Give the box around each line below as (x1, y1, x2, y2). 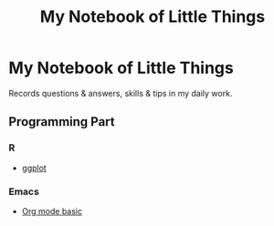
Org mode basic (21, 205, 83, 216)
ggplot (21, 162, 47, 173)
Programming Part (8, 114, 115, 129)
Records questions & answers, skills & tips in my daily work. (8, 87, 233, 98)
